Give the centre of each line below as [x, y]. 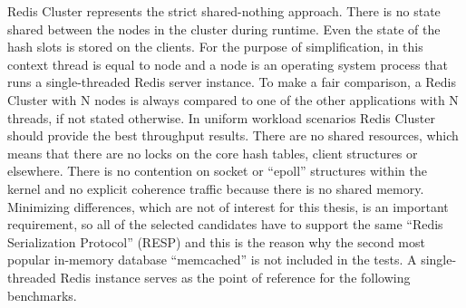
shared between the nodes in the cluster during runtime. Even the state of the [224, 29]
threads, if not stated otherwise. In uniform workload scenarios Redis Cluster [221, 117]
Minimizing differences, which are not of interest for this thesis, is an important [228, 206]
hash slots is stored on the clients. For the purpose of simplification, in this [215, 47]
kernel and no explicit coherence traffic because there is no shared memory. [216, 188]
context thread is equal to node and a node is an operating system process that [228, 64]
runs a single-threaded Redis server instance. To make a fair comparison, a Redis [232, 82]
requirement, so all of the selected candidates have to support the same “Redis [225, 224]
